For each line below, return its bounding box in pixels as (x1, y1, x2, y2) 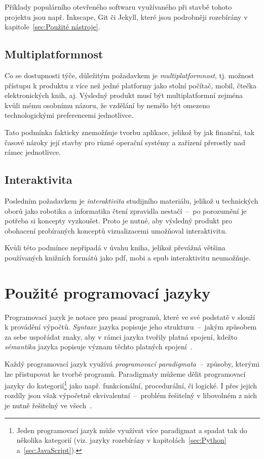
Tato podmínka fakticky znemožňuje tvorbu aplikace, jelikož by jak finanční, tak (5, 126, 255, 137)
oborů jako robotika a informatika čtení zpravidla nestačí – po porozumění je (5, 205, 247, 216)
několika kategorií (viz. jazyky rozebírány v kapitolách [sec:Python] (16, 435, 227, 445)
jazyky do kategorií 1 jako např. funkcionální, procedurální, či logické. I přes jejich (5, 379, 257, 390)
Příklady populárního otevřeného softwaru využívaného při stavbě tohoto (5, 2, 232, 12)
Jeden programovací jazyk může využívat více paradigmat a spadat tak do (16, 424, 247, 435)
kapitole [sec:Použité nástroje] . (5, 21, 100, 32)
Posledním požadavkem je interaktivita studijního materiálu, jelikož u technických (5, 195, 258, 206)
